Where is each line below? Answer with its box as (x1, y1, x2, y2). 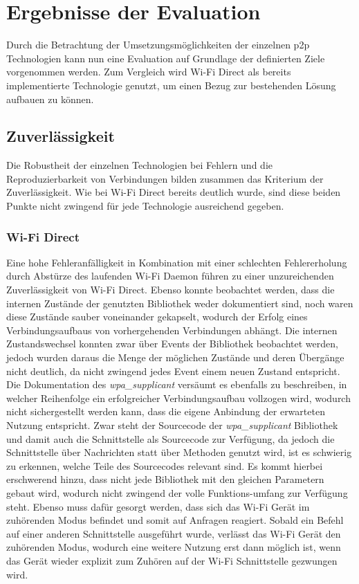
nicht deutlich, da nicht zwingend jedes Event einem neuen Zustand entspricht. (6, 363, 340, 378)
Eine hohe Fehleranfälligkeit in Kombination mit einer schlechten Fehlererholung (6, 255, 347, 269)
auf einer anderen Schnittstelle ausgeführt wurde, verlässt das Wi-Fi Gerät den (6, 526, 341, 540)
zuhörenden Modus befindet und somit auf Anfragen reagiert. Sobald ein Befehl (6, 513, 344, 527)
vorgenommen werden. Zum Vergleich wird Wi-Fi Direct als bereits (6, 64, 291, 79)
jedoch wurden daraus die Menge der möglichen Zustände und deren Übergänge (6, 350, 344, 365)
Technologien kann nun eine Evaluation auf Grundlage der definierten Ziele (6, 51, 325, 65)
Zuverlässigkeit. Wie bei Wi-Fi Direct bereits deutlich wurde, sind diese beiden (6, 185, 341, 199)
